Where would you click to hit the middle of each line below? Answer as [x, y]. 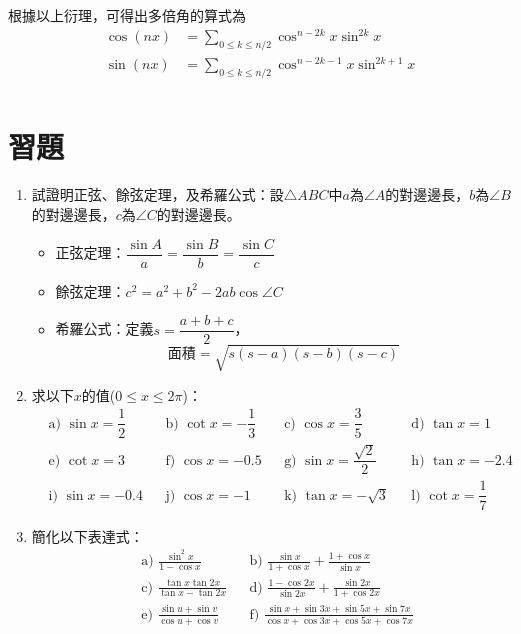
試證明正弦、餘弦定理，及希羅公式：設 [157, 194]
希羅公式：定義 [104, 328]
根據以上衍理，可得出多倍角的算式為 [127, 15]
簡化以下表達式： [87, 535]
